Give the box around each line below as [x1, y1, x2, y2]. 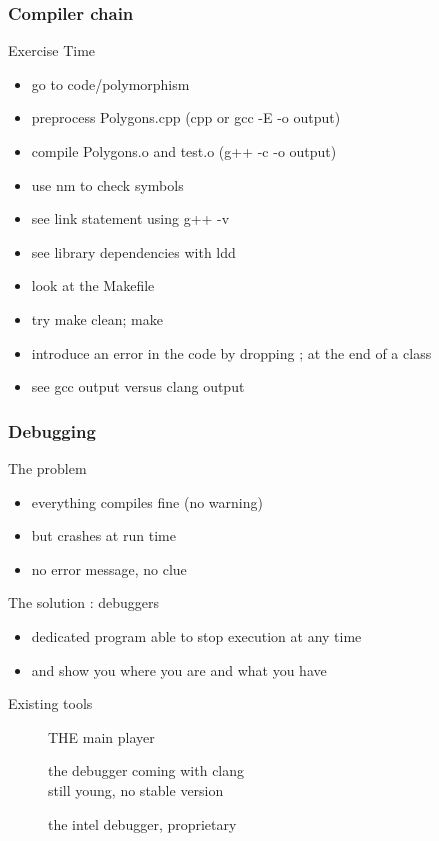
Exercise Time [8, 40, 96, 61]
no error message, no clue [31, 558, 187, 579]
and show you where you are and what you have [31, 659, 327, 680]
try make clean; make [31, 308, 163, 329]
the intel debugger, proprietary [48, 813, 237, 834]
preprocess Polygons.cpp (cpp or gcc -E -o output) [31, 107, 341, 128]
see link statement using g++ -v [31, 208, 230, 229]
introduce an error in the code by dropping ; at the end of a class [31, 342, 432, 363]
